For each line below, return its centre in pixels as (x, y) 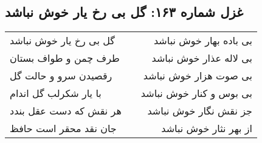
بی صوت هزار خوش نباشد (198, 76)
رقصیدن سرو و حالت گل (61, 76)
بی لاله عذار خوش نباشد (202, 58)
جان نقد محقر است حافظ (63, 128)
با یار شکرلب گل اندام (56, 93)
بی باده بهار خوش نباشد (203, 41)
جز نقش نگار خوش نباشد (200, 111)
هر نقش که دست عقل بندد (66, 111)
